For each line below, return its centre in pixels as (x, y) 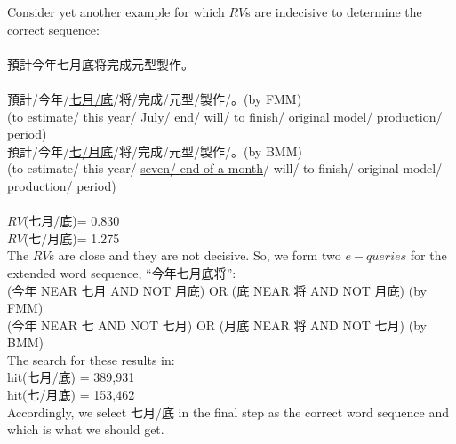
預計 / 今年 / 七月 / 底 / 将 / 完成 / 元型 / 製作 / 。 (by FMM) (155, 98)
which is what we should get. (86, 429)
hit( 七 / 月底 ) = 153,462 (71, 395)
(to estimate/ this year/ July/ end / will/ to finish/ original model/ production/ (225, 116)
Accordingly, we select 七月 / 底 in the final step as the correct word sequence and (228, 412)
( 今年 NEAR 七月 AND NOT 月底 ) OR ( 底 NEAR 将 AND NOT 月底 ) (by (217, 290)
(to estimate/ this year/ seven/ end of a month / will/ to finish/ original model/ (225, 168)
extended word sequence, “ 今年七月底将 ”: (122, 272)
